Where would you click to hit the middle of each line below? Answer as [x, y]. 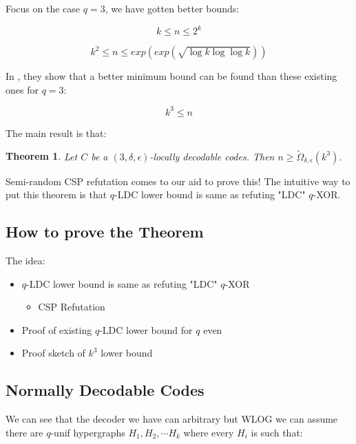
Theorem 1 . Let [42, 156]
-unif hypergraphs [88, 432]
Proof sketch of [53, 353]
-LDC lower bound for [146, 329]
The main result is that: [56, 133]
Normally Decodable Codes [105, 390]
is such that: [277, 432]
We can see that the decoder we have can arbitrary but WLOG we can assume [172, 419]
